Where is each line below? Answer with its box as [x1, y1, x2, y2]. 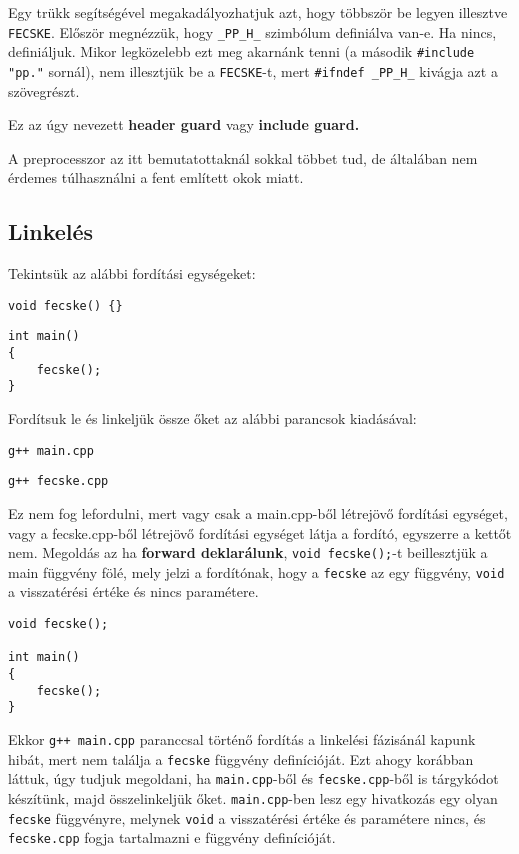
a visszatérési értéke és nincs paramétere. [8, 581, 259, 602]
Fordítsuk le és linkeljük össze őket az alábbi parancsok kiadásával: [8, 408, 417, 429]
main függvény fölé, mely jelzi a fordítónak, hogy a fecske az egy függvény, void [8, 561, 505, 582]
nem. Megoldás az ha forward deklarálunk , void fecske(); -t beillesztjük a [8, 542, 488, 563]
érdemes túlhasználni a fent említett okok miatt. [8, 167, 304, 188]
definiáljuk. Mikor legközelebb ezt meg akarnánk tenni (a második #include [8, 41, 475, 62]
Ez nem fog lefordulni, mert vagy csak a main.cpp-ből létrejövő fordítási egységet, [8, 502, 508, 523]
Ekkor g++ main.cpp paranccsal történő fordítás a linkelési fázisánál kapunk [8, 728, 476, 749]
